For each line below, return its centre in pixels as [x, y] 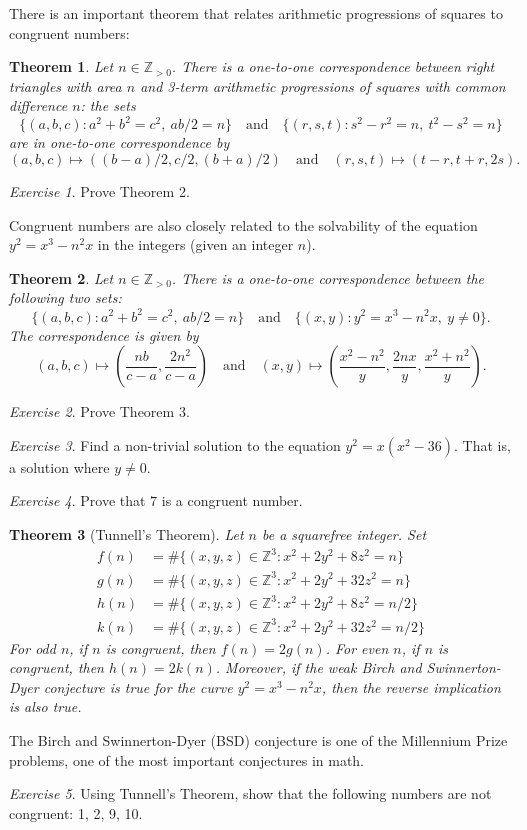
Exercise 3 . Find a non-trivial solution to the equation [175, 444]
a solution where [59, 466]
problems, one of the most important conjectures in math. [187, 759]
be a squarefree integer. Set [344, 533]
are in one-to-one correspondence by [119, 142]
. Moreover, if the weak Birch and [318, 667]
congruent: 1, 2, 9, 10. [76, 812]
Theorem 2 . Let [61, 277]
